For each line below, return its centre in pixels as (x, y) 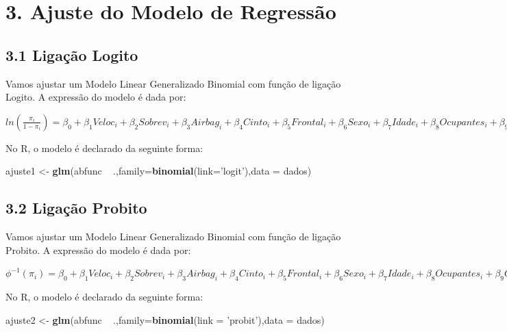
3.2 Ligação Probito (76, 208)
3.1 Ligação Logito (72, 54)
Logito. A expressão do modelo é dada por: (96, 97)
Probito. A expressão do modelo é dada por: (98, 250)
